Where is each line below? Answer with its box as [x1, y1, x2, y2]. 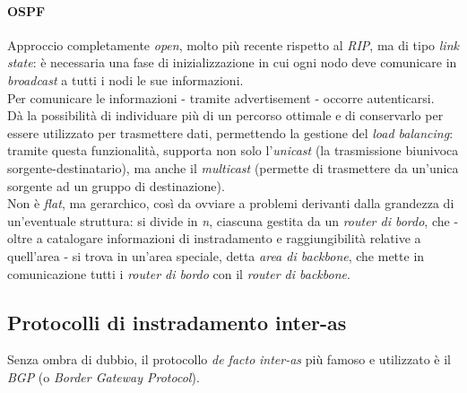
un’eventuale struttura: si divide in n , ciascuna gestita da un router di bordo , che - [7, 211, 459, 230]
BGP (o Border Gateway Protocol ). [7, 367, 200, 386]
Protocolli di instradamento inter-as [7, 308, 347, 336]
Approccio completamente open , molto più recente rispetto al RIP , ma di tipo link [7, 35, 459, 54]
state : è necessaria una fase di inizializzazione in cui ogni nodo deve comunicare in [7, 53, 457, 72]
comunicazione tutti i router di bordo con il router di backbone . [7, 264, 350, 283]
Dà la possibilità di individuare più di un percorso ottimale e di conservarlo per [7, 106, 444, 125]
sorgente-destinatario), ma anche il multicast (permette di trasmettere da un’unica [7, 158, 459, 177]
